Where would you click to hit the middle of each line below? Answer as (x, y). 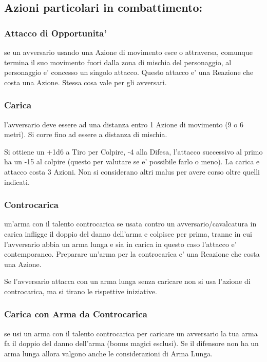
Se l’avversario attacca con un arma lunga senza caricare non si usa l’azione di (127, 281)
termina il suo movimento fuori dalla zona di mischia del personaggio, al (118, 62)
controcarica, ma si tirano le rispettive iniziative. (81, 291)
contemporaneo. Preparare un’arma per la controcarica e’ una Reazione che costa (132, 254)
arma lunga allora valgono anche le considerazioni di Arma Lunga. (109, 353)
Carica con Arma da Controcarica (76, 314)
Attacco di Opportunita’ (55, 33)
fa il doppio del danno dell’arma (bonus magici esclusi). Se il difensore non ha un (131, 343)
